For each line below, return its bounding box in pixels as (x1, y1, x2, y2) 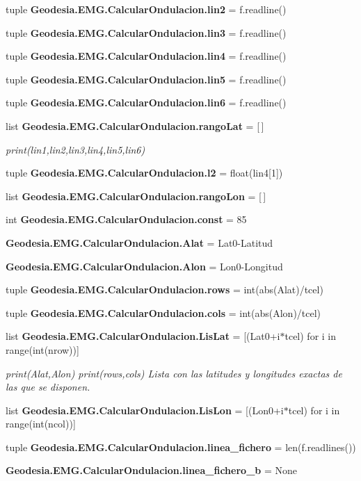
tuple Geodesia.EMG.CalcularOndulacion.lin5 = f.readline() (6, 72, 287, 86)
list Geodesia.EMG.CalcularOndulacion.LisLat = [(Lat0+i (6, 329, 280, 343)
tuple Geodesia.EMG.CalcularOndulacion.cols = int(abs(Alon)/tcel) (6, 305, 321, 320)
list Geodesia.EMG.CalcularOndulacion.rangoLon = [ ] (6, 188, 266, 203)
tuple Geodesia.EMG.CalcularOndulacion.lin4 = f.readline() (6, 49, 287, 63)
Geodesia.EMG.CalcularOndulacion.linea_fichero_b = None (6, 463, 297, 478)
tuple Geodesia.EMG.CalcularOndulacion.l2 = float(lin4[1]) (6, 165, 283, 180)
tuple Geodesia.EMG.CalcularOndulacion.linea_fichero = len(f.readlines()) (6, 439, 356, 454)
